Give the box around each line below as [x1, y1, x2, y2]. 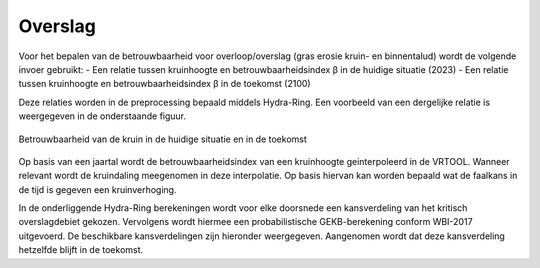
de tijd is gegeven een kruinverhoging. [18, 183, 177, 195]
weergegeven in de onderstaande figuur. [18, 110, 187, 122]
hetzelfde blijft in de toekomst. [18, 244, 144, 256]
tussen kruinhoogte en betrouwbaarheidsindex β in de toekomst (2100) [18, 78, 311, 90]
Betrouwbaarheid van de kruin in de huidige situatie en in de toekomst [18, 133, 307, 145]
